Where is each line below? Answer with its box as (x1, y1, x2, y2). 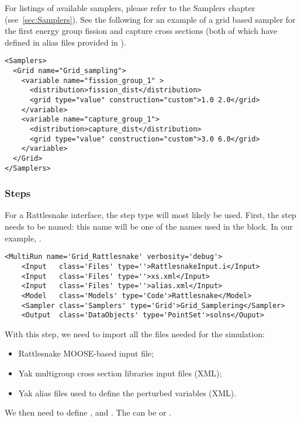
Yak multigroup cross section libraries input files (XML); (18, 367, 222, 379)
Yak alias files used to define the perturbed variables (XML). (18, 386, 237, 399)
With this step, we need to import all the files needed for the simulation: (5, 327, 265, 340)
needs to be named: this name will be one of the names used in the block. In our (5, 220, 293, 233)
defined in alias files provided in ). (5, 36, 126, 48)
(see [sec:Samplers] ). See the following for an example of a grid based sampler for (5, 13, 296, 25)
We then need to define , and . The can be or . (5, 406, 172, 418)
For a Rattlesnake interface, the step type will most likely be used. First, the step (5, 209, 296, 221)
